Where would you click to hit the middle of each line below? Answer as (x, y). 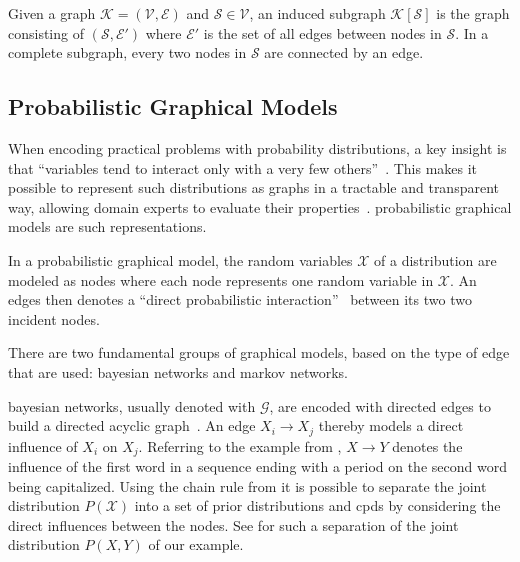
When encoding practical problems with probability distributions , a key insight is (257, 147)
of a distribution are (435, 259)
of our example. (196, 544)
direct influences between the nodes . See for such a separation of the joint (233, 524)
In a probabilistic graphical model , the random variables (180, 259)
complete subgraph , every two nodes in (127, 52)
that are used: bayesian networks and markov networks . (178, 371)
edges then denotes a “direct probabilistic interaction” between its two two (240, 299)
